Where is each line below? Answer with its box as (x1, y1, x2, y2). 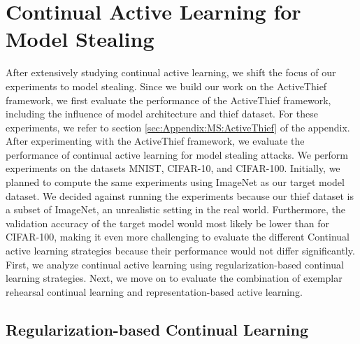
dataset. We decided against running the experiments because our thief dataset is (6, 188, 354, 203)
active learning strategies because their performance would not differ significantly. (6, 243, 355, 258)
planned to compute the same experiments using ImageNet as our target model (6, 175, 345, 189)
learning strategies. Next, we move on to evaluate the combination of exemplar (6, 271, 343, 285)
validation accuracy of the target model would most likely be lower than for (6, 215, 330, 230)
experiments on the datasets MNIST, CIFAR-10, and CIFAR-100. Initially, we (6, 161, 340, 175)
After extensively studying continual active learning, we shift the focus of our (6, 65, 336, 80)
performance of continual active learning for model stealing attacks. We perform (6, 147, 349, 162)
